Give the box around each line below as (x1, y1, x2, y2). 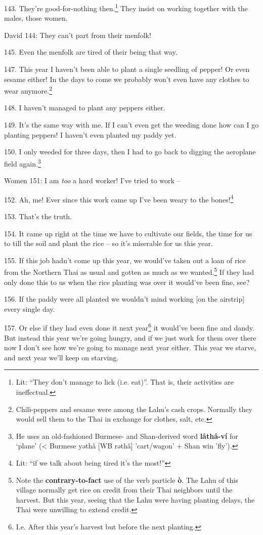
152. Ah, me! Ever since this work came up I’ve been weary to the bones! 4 (4, 192, 234, 204)
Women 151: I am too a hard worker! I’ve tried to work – (4, 175, 181, 186)
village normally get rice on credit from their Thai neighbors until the (16, 484, 233, 495)
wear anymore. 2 (4, 84, 52, 96)
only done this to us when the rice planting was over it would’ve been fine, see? (4, 276, 250, 287)
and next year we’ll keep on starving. (4, 352, 119, 362)
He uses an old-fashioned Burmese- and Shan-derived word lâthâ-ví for (16, 430, 238, 441)
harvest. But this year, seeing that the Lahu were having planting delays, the (16, 494, 255, 505)
